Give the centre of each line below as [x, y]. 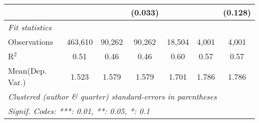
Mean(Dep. [27, 70]
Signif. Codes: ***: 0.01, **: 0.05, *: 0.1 [79, 111]
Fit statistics [30, 27]
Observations [31, 42]
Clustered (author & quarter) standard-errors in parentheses [112, 96]
